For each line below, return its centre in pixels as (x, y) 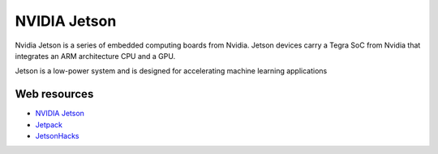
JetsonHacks (57, 136)
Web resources (54, 94)
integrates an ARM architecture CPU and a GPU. (95, 56)
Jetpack (49, 124)
